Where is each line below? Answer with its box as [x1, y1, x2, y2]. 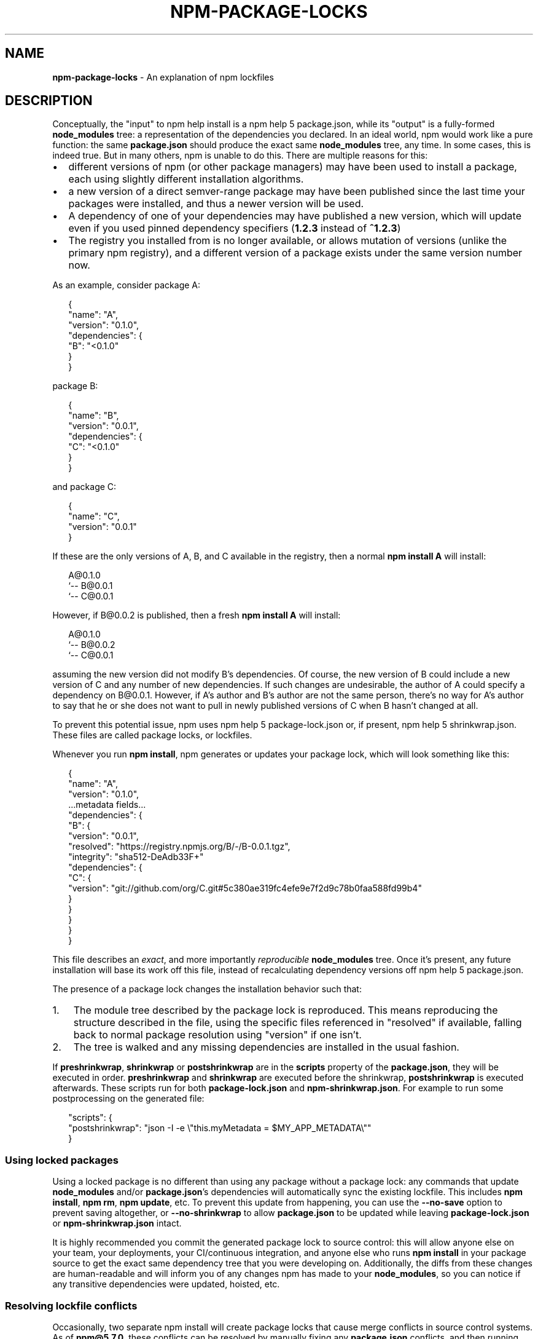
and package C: [52, 481, 117, 492]
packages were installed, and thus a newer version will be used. [68, 197, 364, 210]
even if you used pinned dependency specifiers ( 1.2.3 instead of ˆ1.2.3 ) [68, 222, 401, 235]
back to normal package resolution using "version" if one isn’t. [73, 1029, 362, 1041]
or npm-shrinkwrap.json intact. [52, 1218, 182, 1229]
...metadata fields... [68, 799, 146, 810]
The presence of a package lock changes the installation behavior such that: [52, 984, 362, 995]
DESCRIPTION [5, 93, 93, 109]
